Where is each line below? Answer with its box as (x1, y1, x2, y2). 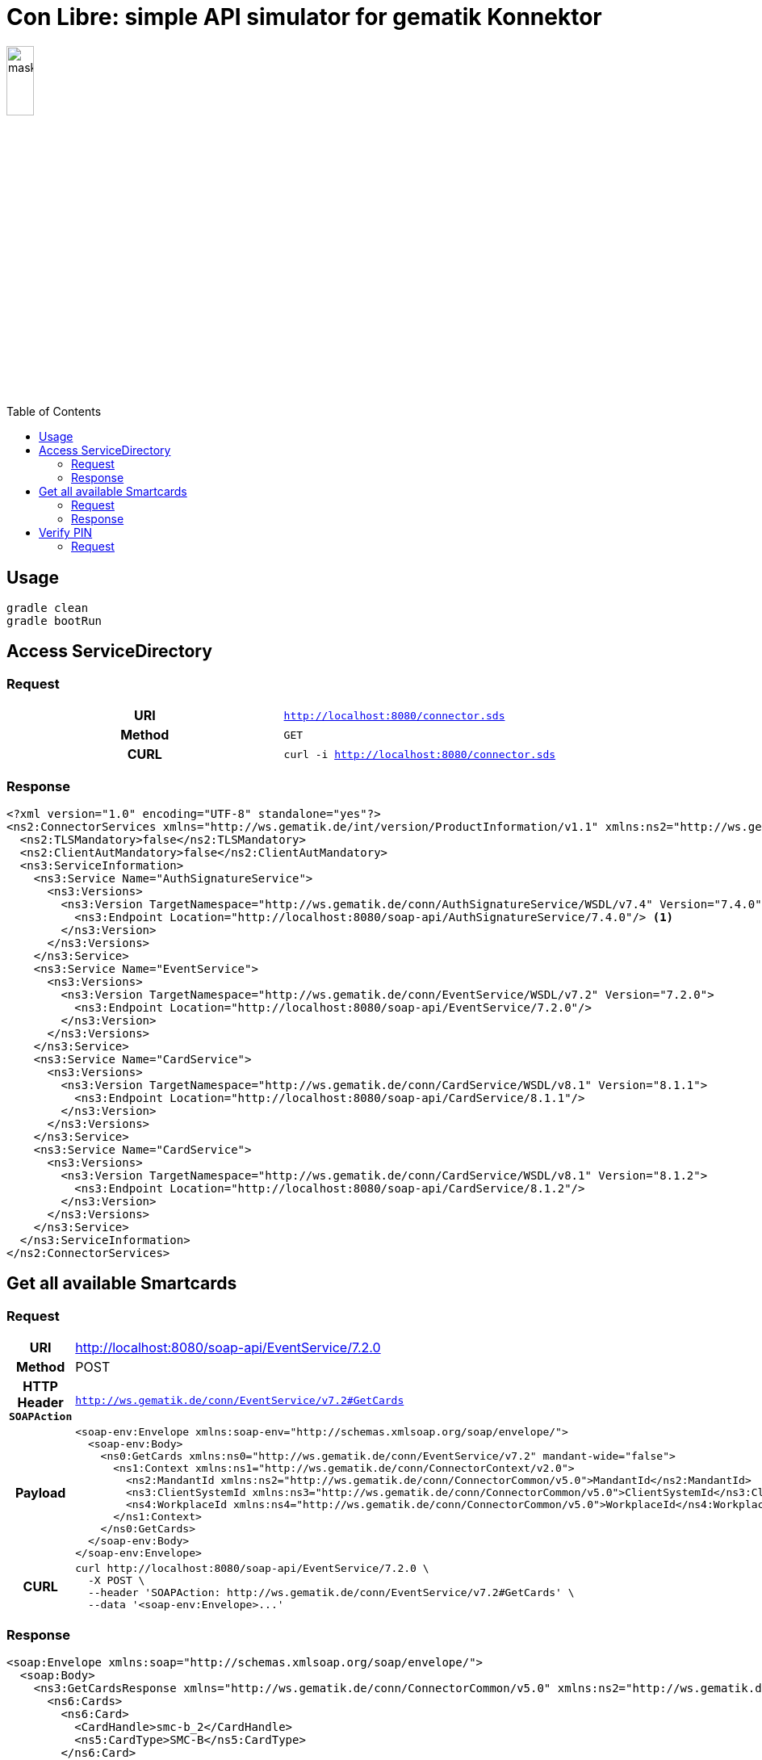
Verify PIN (39, 526, 93, 540)
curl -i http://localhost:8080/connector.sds (283, 748, 556, 761)
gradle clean (6, 601, 89, 614)
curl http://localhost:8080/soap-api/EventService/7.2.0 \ (75, 1562, 429, 1575)
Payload (15, 1484, 66, 1501)
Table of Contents (6, 404, 102, 419)
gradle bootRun (6, 614, 103, 627)
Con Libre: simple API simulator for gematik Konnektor (6, 3, 602, 31)
